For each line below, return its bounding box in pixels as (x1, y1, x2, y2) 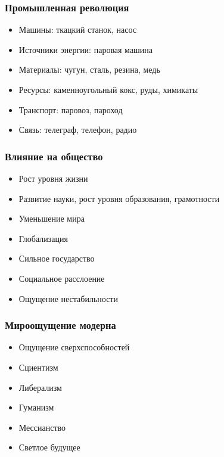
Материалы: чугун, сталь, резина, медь (18, 63, 160, 76)
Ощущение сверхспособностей (18, 341, 130, 353)
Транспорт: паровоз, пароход (18, 103, 123, 116)
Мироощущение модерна (5, 318, 116, 332)
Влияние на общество (5, 148, 103, 163)
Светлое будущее (18, 441, 80, 453)
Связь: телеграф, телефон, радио (18, 123, 137, 136)
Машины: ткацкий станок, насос (18, 23, 137, 36)
